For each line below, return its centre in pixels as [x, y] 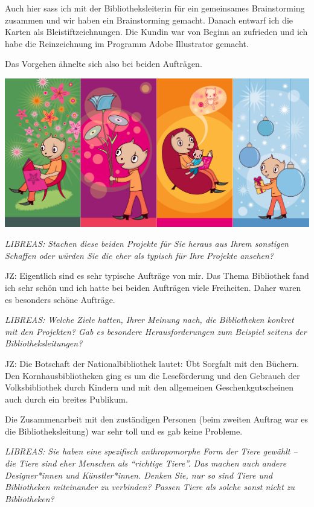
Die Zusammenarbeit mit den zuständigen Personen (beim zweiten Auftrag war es [157, 419]
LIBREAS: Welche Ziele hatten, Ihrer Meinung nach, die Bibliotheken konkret [149, 320]
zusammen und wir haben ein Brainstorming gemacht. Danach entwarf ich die [149, 20]
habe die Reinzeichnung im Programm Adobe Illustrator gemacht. [127, 43]
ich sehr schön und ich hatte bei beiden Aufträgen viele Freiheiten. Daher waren [153, 287]
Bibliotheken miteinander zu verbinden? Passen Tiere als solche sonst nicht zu [150, 487]
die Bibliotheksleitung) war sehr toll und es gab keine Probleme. [124, 431]
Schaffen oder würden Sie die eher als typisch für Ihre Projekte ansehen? [139, 255]
